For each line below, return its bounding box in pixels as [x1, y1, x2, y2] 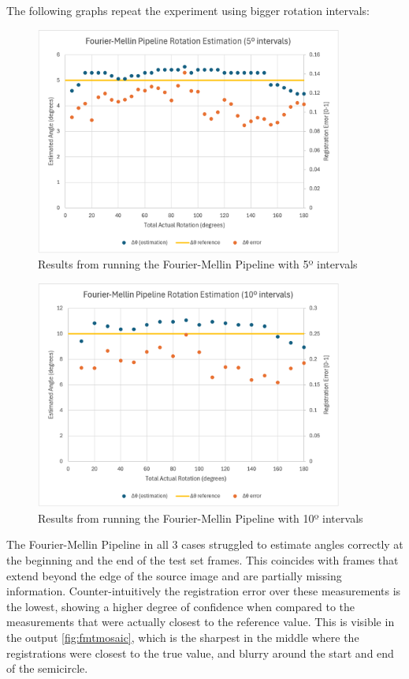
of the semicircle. [6, 660, 88, 677]
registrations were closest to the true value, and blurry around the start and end [6, 644, 394, 661]
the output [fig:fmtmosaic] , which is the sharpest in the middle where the [6, 628, 359, 645]
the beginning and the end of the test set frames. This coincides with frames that [6, 551, 399, 568]
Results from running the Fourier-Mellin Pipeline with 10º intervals [38, 509, 363, 526]
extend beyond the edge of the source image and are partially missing [6, 567, 342, 583]
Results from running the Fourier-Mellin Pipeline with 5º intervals [38, 256, 358, 272]
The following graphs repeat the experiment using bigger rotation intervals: [6, 2, 370, 18]
